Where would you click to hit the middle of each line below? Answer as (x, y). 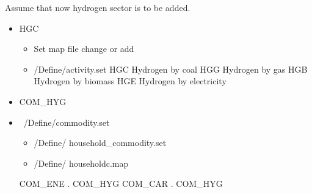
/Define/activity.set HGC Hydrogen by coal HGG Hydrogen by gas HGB (171, 69)
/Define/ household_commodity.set (100, 143)
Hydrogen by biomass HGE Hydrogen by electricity (130, 81)
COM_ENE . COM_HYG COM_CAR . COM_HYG (121, 184)
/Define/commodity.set (67, 122)
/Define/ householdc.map (81, 163)
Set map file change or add (84, 49)
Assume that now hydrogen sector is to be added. (98, 7)
